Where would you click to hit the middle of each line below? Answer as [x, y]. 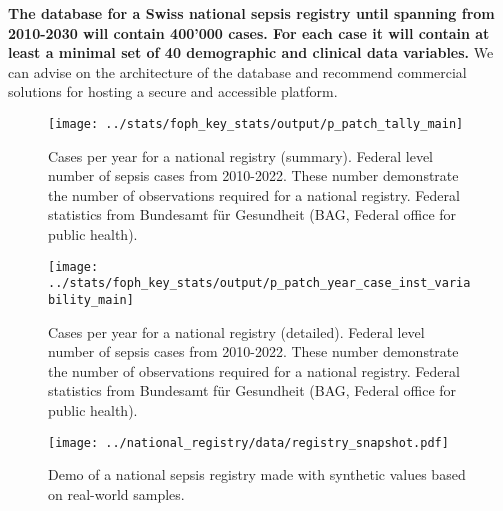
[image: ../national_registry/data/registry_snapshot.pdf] [248, 442]
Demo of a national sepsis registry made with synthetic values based [257, 474]
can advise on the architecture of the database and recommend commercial [237, 71]
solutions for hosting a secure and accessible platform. [173, 91]
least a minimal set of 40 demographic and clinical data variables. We [251, 52]
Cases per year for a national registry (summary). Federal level [240, 155]
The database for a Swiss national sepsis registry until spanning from [251, 13]
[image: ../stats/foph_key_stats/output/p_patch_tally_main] [256, 123]
